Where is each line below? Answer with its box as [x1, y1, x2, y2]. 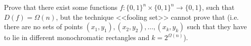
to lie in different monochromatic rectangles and [4, 32, 150, 43]
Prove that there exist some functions [4, 2, 118, 12]
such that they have [187, 21, 247, 32]
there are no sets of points [4, 21, 83, 32]
